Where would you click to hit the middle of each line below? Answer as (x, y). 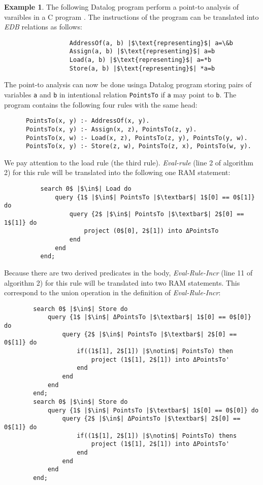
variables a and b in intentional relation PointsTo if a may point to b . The (120, 94)
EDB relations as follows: (43, 27)
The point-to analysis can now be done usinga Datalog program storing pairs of (128, 84)
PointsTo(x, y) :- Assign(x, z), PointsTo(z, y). (111, 129)
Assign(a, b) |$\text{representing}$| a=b (142, 51)
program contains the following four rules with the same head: (101, 104)
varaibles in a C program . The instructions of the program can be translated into (131, 16)
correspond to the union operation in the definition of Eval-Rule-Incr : (112, 292)
